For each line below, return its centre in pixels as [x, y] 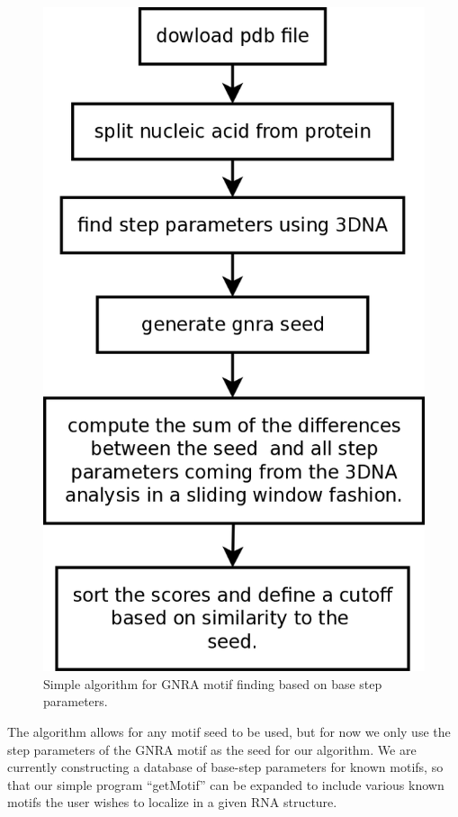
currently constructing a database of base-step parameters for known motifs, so [225, 767]
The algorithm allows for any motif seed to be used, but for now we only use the [229, 731]
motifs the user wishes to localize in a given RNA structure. [172, 802]
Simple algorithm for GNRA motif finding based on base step [213, 683]
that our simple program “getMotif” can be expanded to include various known [226, 784]
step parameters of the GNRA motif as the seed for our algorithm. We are [212, 749]
